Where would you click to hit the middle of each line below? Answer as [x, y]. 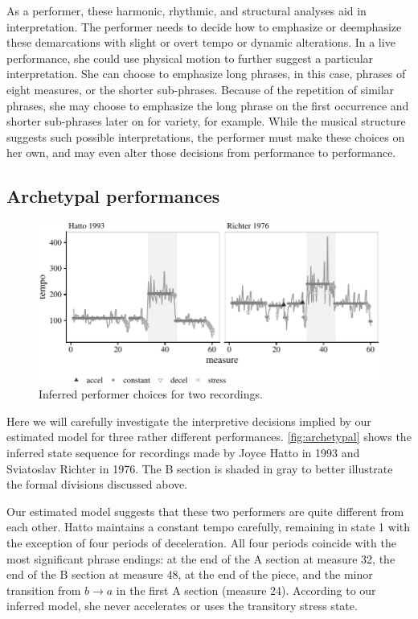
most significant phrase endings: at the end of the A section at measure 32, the [201, 558]
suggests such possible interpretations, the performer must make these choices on [206, 136]
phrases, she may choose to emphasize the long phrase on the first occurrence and [208, 105]
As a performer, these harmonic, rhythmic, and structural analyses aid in [186, 10]
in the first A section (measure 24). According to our [246, 590]
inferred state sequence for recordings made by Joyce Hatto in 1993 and [183, 452]
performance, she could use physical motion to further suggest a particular [190, 58]
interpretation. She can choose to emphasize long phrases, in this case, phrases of [206, 74]
